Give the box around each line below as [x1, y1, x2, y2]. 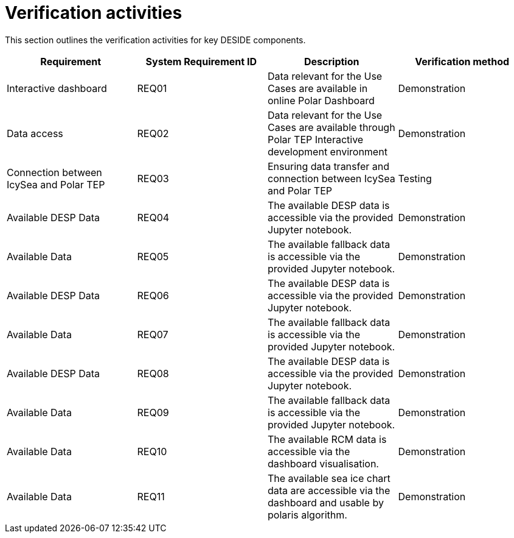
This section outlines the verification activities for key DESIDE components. [5, 34, 306, 45]
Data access [7, 127, 63, 140]
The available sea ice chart [268, 472, 391, 484]
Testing [398, 172, 432, 185]
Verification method [415, 55, 510, 68]
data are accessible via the [268, 484, 391, 497]
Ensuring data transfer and [268, 160, 390, 172]
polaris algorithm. [268, 508, 347, 521]
